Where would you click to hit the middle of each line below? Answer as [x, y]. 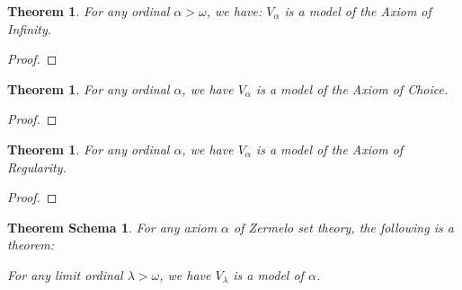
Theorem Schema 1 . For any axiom [112, 227]
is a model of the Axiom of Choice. [352, 88]
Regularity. [37, 167]
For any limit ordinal [65, 274]
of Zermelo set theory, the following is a [344, 227]
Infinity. [30, 28]
